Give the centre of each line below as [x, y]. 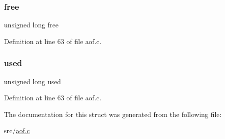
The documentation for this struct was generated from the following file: [113, 114]
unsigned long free [31, 25]
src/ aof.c [17, 130]
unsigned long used [33, 81]
